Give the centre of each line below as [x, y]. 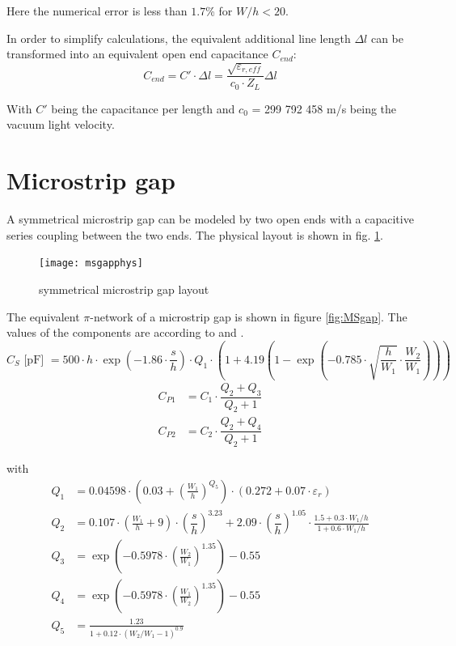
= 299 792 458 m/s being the [324, 108]
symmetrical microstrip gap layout [124, 289]
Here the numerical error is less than [97, 11]
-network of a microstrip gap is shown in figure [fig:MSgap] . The [249, 316]
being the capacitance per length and [143, 108]
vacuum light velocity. [61, 124]
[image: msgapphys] [91, 263]
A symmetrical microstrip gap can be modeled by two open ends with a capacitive [210, 219]
